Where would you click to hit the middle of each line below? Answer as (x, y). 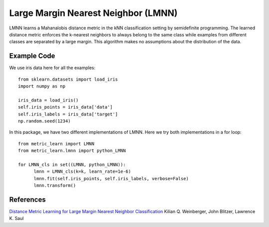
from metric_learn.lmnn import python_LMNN (72, 151)
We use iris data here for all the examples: (52, 68)
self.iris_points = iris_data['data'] (66, 107)
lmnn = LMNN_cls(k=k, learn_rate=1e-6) (82, 171)
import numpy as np (42, 86)
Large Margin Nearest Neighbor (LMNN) (93, 13)
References (27, 199)
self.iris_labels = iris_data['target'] (68, 114)
